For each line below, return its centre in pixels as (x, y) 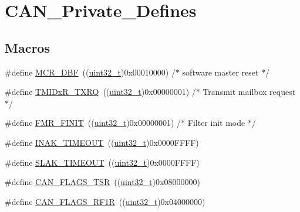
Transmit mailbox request (249, 92)
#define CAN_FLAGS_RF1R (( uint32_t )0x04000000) (105, 201)
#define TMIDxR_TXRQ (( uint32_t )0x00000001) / (100, 92)
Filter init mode (216, 123)
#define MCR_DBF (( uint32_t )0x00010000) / (90, 72)
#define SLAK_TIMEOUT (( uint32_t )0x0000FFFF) (102, 162)
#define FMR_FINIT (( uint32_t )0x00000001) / (93, 123)
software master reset (220, 72)
